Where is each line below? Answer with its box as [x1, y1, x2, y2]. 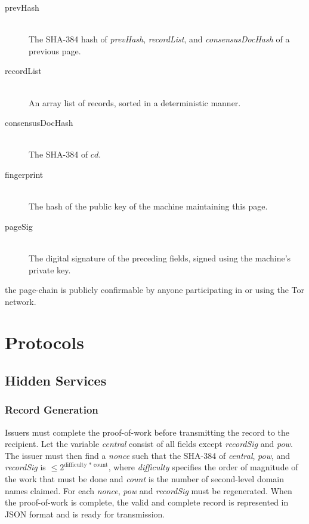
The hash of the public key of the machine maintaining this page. [29, 200, 268, 212]
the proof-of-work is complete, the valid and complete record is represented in [5, 496, 289, 508]
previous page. [29, 44, 81, 57]
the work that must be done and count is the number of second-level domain [5, 473, 284, 485]
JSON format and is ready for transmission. [5, 507, 165, 520]
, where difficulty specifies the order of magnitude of [108, 461, 298, 473]
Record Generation [5, 402, 98, 417]
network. [5, 295, 36, 307]
